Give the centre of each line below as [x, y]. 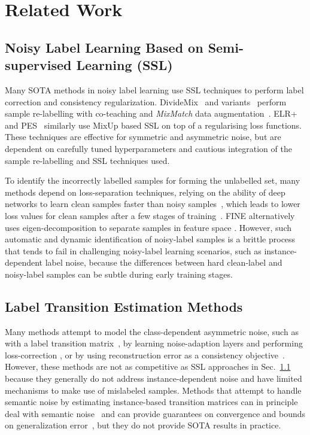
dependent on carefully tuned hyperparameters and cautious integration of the [148, 148]
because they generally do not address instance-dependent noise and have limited [154, 378]
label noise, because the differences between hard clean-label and [164, 262]
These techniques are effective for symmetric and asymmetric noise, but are [143, 137]
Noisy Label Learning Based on [104, 47]
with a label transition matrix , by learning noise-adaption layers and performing [154, 343]
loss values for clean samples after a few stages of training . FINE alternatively [150, 215]
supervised [38, 65]
